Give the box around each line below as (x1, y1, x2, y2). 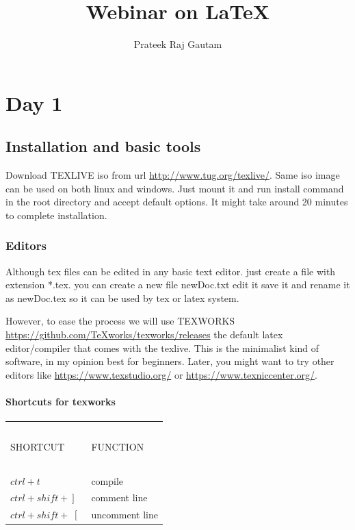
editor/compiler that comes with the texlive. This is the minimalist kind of (5, 340, 319, 355)
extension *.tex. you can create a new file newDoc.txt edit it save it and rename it (5, 277, 350, 292)
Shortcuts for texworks (5, 394, 116, 409)
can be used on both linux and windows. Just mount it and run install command (5, 181, 344, 195)
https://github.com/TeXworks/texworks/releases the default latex (5, 327, 283, 342)
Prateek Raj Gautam (133, 37, 222, 51)
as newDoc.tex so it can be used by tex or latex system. (5, 290, 239, 305)
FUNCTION (91, 439, 144, 453)
